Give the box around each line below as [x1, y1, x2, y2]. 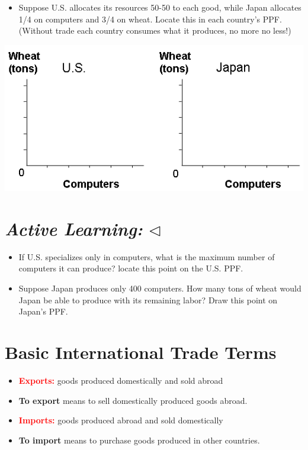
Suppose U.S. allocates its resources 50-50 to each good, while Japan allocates [18, 1, 301, 13]
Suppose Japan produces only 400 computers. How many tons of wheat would [18, 282, 301, 294]
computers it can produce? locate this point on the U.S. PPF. [18, 262, 243, 274]
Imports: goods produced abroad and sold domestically [18, 414, 223, 426]
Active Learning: [5, 216, 143, 241]
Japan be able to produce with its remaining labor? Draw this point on [18, 293, 278, 306]
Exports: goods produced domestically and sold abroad [18, 374, 223, 386]
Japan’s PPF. [18, 305, 68, 318]
